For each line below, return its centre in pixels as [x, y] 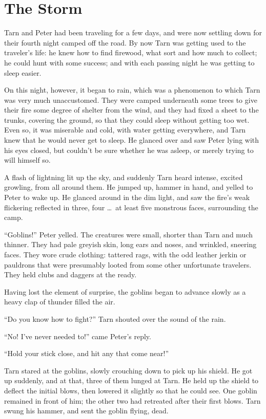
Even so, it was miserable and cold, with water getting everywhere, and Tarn [125, 130]
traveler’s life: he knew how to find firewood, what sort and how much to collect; [131, 52]
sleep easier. [23, 72]
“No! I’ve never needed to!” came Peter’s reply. [78, 336]
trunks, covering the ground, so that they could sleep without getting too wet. [127, 119]
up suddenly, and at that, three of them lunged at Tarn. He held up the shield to [131, 380]
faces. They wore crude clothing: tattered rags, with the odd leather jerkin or [125, 254]
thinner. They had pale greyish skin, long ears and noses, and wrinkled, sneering [130, 244]
